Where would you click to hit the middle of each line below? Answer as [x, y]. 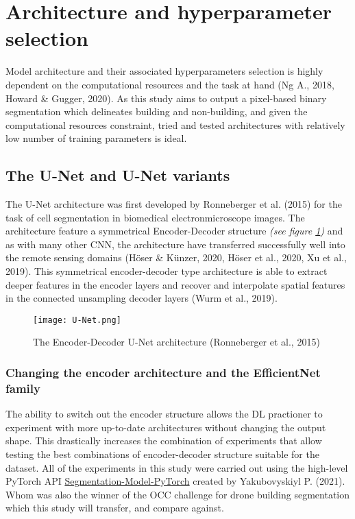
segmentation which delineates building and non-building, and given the [157, 111]
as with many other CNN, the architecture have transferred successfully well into [175, 244]
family [23, 388]
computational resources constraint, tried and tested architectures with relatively [175, 124]
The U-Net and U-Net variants [118, 175]
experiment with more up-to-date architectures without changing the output [166, 427]
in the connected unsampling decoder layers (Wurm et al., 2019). [142, 298]
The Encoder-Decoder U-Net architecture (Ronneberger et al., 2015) [176, 342]
